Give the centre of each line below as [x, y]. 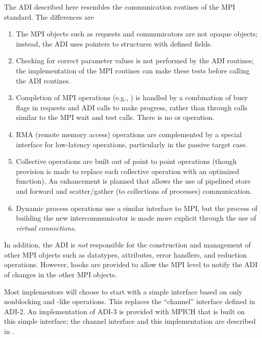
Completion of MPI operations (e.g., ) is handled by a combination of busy [132, 97]
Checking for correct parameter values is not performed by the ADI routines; [135, 60]
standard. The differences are [49, 16]
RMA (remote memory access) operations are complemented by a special [129, 134]
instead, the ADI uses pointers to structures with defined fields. [114, 43]
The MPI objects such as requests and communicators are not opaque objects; [137, 34]
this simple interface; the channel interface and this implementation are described [130, 321]
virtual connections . [46, 227]
